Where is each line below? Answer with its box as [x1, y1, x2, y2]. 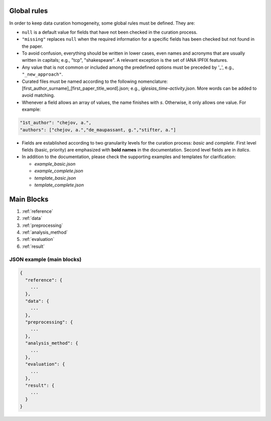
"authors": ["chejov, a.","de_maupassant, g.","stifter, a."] [20, 127, 176, 132]
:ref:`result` [22, 243, 45, 249]
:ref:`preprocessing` [22, 222, 63, 228]
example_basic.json [34, 161, 76, 167]
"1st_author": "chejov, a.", [20, 120, 92, 125]
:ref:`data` [22, 215, 43, 221]
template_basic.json [34, 175, 76, 181]
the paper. [22, 43, 43, 49]
